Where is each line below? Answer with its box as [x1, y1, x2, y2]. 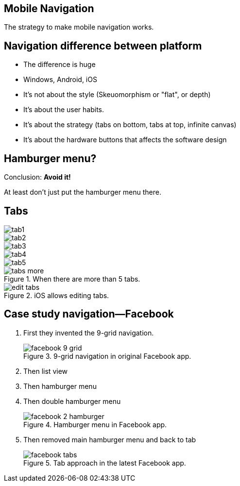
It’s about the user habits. [23, 105, 104, 114]
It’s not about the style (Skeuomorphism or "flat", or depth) [23, 90, 211, 99]
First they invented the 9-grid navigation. [23, 328, 154, 337]
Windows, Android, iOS [23, 75, 97, 84]
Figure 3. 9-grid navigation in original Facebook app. [23, 352, 191, 360]
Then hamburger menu [23, 382, 97, 390]
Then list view [23, 367, 68, 375]
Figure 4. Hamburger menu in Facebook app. [23, 420, 167, 429]
